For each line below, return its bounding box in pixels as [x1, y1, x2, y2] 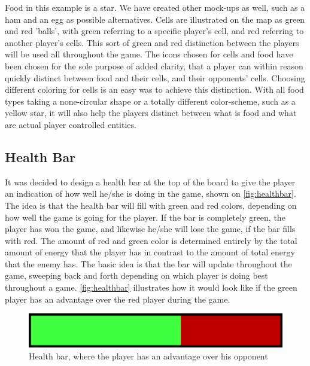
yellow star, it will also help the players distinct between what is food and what [5, 106, 297, 119]
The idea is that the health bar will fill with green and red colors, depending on [5, 199, 297, 211]
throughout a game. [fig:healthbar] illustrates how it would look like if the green [5, 281, 297, 294]
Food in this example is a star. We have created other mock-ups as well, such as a [5, 1, 305, 13]
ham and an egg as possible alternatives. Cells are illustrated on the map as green [5, 13, 305, 25]
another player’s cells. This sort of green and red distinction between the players [5, 36, 299, 48]
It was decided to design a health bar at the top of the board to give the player [5, 175, 296, 188]
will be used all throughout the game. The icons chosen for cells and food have [5, 48, 293, 60]
